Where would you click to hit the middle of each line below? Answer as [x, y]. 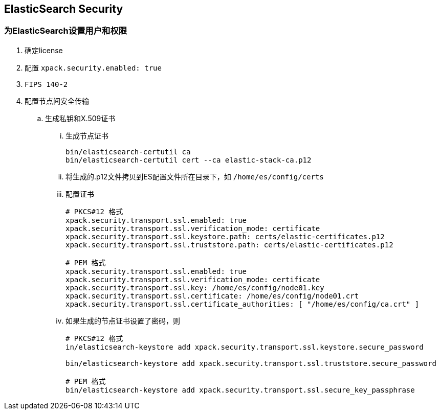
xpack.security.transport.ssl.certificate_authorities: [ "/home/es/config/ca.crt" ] [243, 304]
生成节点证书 [87, 135]
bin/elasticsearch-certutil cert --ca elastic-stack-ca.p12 [189, 160]
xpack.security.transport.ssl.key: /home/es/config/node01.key [195, 287]
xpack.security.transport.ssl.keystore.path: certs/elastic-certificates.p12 [225, 236]
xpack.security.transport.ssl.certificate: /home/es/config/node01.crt [212, 296]
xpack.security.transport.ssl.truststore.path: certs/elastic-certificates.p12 [229, 245]
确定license [44, 50]
